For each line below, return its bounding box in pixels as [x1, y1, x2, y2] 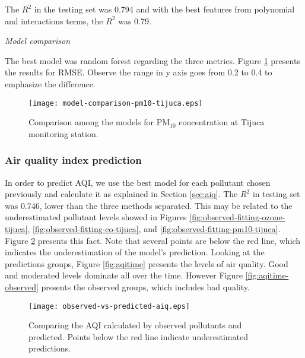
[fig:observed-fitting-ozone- [189, 211, 285, 223]
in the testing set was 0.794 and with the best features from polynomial [34, 3, 295, 15]
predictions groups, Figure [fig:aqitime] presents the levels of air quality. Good [5, 257, 288, 270]
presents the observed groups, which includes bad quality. [41, 280, 250, 293]
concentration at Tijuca [179, 116, 265, 128]
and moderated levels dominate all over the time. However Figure [5, 269, 243, 281]
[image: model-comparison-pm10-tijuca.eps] [28, 99, 203, 107]
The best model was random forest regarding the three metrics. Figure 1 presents [5, 54, 300, 66]
